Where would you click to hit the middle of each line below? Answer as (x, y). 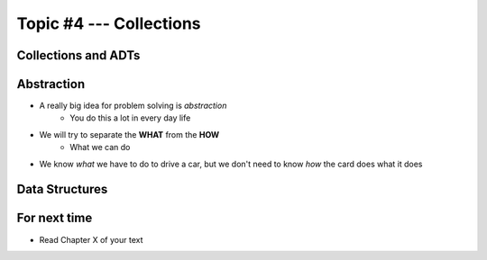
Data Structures (62, 189)
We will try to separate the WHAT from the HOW (129, 134)
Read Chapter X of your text (91, 239)
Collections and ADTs (78, 55)
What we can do (100, 148)
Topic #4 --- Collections (109, 23)
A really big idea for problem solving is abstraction (133, 106)
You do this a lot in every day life (130, 118)
